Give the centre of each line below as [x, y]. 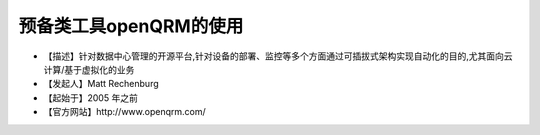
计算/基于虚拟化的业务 [89, 69]
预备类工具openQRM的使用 [131, 26]
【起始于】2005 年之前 [91, 97]
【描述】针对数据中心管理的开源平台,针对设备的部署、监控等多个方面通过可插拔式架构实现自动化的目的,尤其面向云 [278, 56]
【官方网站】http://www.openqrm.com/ [124, 112]
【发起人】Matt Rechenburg [101, 84]
